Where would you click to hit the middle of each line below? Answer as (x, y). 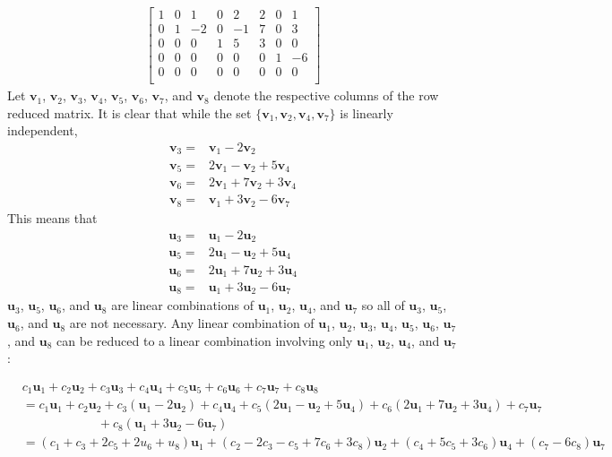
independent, (43, 130)
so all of (383, 305)
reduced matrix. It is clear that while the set (129, 112)
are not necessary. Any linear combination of (192, 323)
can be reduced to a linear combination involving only (205, 340)
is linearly (366, 112)
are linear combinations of (182, 305)
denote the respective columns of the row (326, 95)
